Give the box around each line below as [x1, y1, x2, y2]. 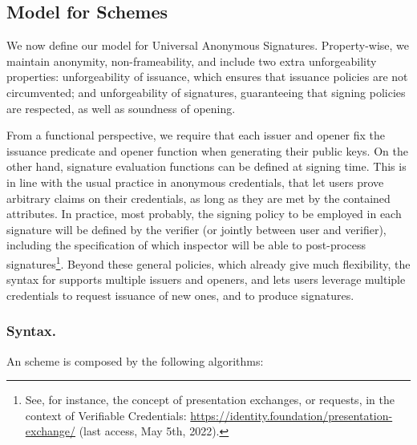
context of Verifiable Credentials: [25, 407, 187, 423]
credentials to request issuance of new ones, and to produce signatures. [6, 286, 354, 303]
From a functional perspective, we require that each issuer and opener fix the [6, 127, 385, 144]
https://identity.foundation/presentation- [190, 407, 393, 423]
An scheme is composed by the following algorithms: [6, 352, 264, 369]
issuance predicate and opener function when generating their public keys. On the [6, 142, 408, 159]
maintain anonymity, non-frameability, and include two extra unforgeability [6, 52, 377, 69]
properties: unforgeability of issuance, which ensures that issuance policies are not [6, 68, 408, 85]
